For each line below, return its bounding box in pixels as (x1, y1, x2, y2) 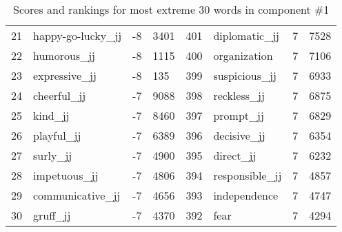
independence (213, 187, 279, 203)
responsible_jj (213, 167, 282, 183)
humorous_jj (33, 48, 95, 63)
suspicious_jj (213, 67, 276, 83)
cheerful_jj (33, 87, 86, 103)
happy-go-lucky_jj (33, 28, 122, 43)
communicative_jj (33, 187, 121, 203)
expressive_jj (33, 67, 97, 83)
